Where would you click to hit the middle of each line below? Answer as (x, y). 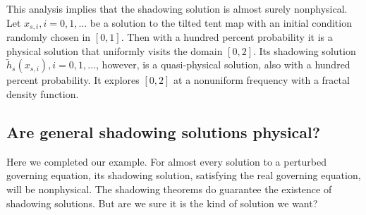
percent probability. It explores (73, 80)
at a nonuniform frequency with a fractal (262, 80)
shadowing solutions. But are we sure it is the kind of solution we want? (162, 203)
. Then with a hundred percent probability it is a (227, 37)
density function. (43, 94)
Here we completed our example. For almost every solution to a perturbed (167, 161)
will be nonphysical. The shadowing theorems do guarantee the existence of (169, 189)
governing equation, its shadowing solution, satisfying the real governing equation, (184, 175)
